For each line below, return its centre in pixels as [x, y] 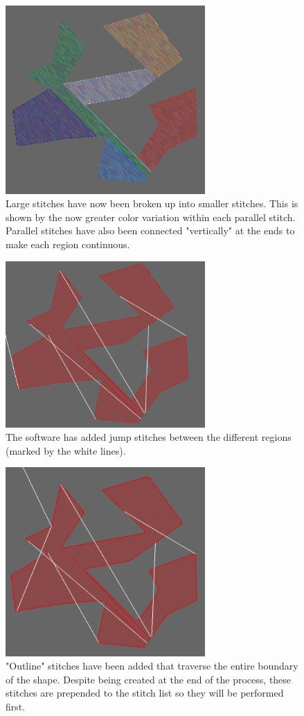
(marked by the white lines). [66, 450]
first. [16, 706]
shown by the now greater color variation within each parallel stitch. [151, 217]
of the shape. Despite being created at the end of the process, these [149, 679]
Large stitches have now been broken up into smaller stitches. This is [152, 203]
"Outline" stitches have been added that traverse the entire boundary [152, 666]
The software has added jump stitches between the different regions [149, 437]
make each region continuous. [68, 244]
